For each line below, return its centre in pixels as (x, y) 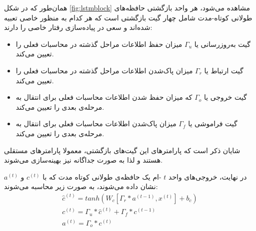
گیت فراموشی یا (213, 123)
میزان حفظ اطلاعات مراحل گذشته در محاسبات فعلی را (99, 44)
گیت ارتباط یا (224, 70)
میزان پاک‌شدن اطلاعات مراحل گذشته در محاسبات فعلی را (104, 70)
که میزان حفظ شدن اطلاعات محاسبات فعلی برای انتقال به (104, 97)
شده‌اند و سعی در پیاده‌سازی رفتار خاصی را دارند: (78, 27)
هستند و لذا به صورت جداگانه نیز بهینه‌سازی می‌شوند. (83, 160)
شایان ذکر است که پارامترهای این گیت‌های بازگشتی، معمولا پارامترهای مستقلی (122, 150)
